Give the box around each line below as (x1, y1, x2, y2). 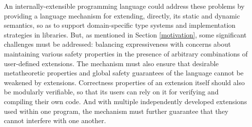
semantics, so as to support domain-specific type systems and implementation (4, 20, 236, 30)
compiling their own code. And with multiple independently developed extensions (4, 96, 247, 106)
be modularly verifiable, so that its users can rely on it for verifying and (4, 87, 219, 97)
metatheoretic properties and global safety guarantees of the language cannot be (4, 68, 244, 78)
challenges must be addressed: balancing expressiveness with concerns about (4, 39, 231, 49)
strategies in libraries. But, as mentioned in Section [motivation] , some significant (4, 29, 247, 39)
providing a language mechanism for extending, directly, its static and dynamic (4, 10, 240, 20)
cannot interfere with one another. (4, 115, 106, 126)
